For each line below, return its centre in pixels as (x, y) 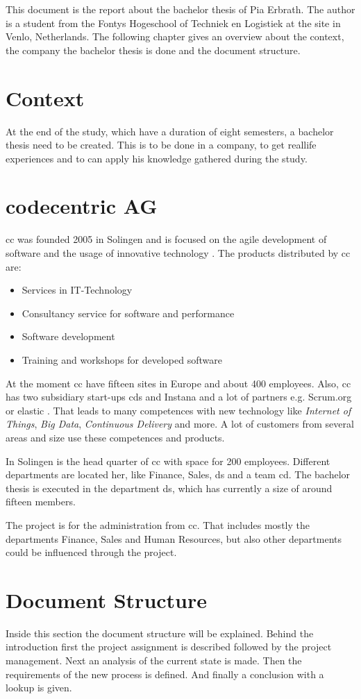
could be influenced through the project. (91, 552)
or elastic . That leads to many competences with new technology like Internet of (178, 410)
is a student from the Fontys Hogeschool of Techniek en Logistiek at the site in (173, 23)
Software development (68, 336)
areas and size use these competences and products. (115, 437)
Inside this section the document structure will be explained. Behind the (160, 633)
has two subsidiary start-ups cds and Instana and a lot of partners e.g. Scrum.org (179, 397)
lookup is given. (39, 688)
